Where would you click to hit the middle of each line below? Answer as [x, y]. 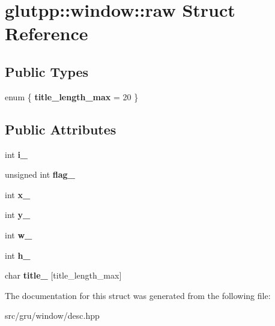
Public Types [47, 71]
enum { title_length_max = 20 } [72, 96]
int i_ [17, 154]
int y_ [18, 215]
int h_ [18, 255]
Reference [47, 33]
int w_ [19, 234]
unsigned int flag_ [40, 174]
